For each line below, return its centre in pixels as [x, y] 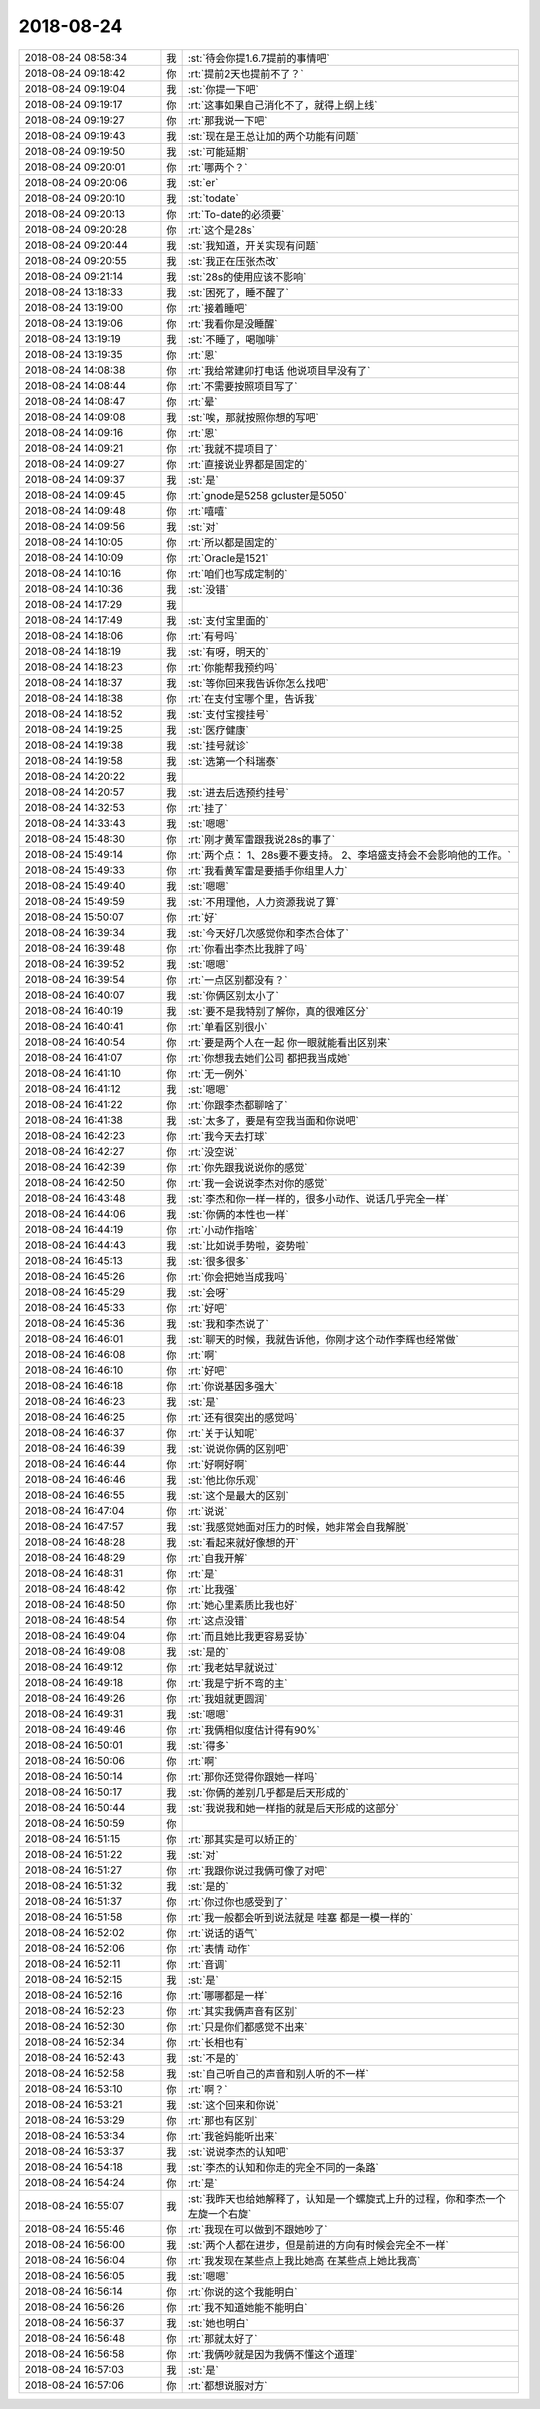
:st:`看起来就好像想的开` [243, 1542]
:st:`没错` [208, 589]
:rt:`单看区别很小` [227, 1027]
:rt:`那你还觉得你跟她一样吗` [252, 1777]
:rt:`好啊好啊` [217, 1464]
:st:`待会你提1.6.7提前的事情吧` [258, 58]
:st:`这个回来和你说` [233, 2105]
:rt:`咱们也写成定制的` [237, 573]
